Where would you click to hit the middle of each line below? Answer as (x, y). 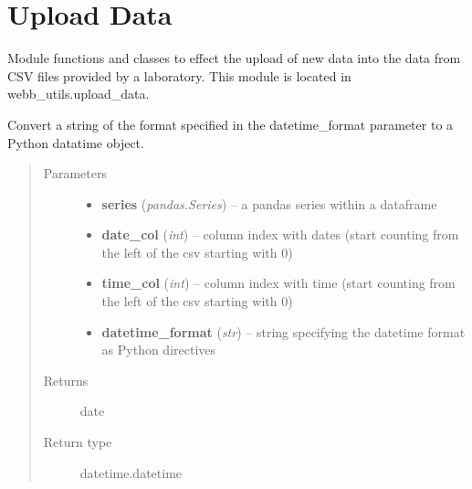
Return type (78, 442)
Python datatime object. (76, 142)
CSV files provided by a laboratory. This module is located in (179, 75)
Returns (66, 380)
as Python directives (159, 350)
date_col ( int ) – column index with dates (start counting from (280, 234)
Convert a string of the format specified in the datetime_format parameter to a (231, 124)
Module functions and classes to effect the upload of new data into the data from (234, 58)
